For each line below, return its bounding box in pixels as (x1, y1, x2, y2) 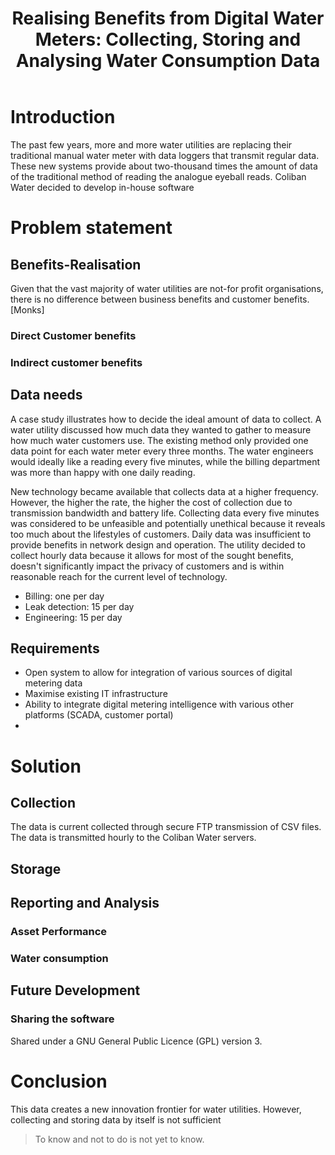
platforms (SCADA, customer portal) (24, 709, 174, 721)
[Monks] (10, 303, 45, 316)
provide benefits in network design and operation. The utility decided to (10, 538, 306, 551)
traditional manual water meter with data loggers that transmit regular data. (10, 149, 320, 161)
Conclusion (10, 1070, 108, 1092)
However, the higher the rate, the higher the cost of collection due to (10, 496, 293, 508)
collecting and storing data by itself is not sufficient (10, 1113, 222, 1126)
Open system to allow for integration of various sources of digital (24, 667, 293, 679)
